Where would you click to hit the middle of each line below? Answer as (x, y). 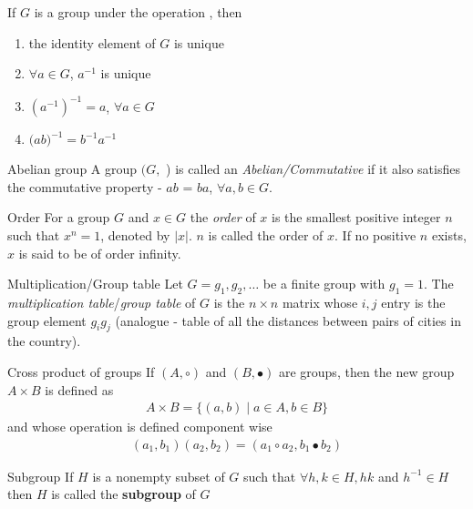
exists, (449, 235)
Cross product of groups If (81, 372)
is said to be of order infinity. (100, 253)
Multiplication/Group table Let (95, 284)
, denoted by (135, 235)
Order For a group (59, 217)
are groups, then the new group (366, 372)
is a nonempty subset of (159, 476)
